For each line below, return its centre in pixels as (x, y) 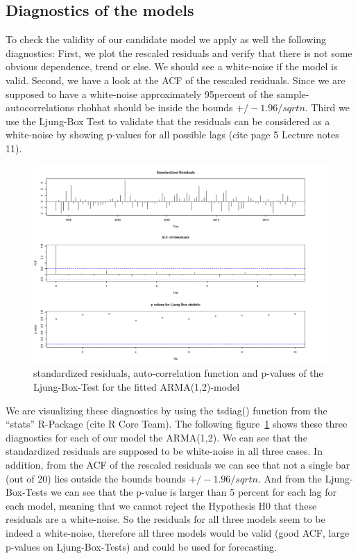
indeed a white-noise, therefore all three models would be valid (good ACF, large (178, 532)
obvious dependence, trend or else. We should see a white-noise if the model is (172, 66)
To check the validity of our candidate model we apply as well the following (166, 39)
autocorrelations (40, 107)
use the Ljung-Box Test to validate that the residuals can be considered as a (168, 121)
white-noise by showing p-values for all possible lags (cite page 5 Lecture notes (172, 135)
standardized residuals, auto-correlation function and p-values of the (178, 373)
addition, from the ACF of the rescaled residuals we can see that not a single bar (178, 464)
